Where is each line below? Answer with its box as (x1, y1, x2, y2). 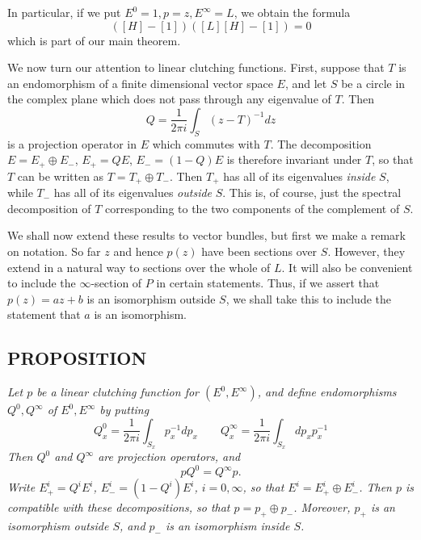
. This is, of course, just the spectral (222, 184, 402, 201)
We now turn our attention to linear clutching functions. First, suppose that (7, 59, 385, 76)
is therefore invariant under (226, 151, 362, 168)
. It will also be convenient (281, 258, 413, 275)
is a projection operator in (7, 135, 137, 152)
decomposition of (7, 199, 91, 216)
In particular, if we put (7, 4, 121, 20)
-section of (91, 274, 142, 291)
